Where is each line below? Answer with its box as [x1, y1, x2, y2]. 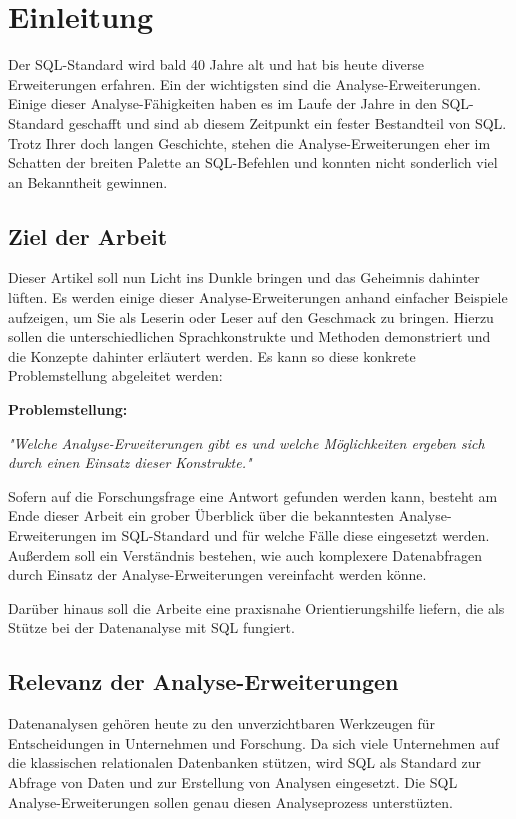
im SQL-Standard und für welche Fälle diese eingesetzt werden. [101, 525, 490, 546]
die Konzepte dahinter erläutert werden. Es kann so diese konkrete [8, 345, 416, 366]
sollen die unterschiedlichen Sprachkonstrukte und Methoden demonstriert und [8, 326, 491, 347]
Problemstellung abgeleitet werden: [8, 365, 223, 386]
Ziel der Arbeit [8, 220, 168, 251]
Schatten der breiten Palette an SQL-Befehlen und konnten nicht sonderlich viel [8, 152, 498, 173]
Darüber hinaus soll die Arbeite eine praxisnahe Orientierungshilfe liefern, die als [8, 597, 505, 618]
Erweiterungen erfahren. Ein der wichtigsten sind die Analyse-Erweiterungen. [8, 73, 481, 94]
